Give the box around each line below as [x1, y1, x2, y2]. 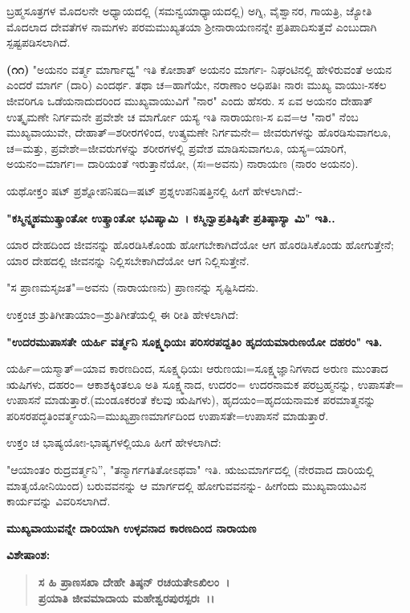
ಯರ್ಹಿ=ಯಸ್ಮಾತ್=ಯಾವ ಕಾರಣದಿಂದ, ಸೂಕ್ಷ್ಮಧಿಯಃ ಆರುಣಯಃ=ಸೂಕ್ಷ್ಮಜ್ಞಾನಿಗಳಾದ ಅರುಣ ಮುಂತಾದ [6, 360, 388, 377]
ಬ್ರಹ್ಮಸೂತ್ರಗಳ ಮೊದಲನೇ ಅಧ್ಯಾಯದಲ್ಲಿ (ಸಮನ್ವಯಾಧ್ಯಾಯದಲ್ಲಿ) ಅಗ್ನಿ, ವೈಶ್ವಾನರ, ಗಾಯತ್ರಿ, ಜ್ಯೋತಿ [6, 2, 372, 18]
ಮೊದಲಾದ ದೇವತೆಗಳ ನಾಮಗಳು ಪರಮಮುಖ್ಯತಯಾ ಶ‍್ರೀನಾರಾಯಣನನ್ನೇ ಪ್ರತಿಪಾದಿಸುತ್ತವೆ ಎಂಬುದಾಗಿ [6, 18, 377, 35]
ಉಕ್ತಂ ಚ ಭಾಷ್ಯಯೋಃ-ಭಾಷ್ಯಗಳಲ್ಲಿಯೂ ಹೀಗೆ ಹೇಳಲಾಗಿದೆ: [6, 434, 221, 451]
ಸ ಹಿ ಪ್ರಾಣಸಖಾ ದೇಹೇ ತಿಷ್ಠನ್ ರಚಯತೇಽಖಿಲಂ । [38, 574, 230, 591]
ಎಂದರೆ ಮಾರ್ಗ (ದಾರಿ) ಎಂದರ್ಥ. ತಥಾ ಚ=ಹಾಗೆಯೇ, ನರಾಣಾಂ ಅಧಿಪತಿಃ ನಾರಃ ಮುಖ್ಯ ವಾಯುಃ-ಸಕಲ [6, 76, 387, 93]
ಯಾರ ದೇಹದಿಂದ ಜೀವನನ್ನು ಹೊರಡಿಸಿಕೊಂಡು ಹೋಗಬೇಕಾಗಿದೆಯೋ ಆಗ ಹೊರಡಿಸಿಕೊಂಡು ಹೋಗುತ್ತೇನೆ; [6, 236, 394, 253]
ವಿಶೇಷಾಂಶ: [6, 546, 51, 563]
